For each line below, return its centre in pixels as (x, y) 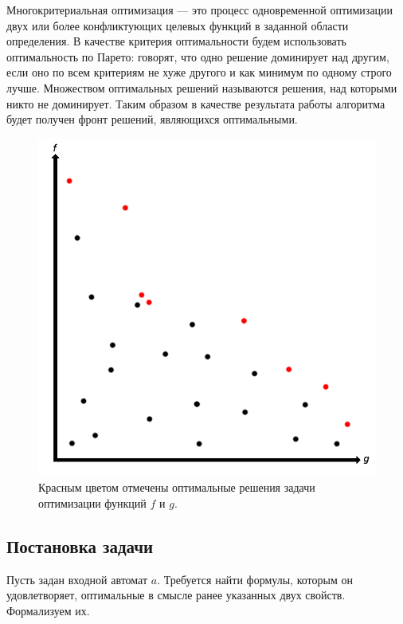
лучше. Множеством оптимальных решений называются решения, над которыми (202, 87)
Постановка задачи (80, 546)
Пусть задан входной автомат (77, 579)
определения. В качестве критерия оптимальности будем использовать (176, 41)
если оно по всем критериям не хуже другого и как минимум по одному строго (199, 72)
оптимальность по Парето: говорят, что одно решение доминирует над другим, (198, 56)
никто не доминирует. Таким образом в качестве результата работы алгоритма (196, 103)
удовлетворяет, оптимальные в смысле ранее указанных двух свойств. (176, 595)
